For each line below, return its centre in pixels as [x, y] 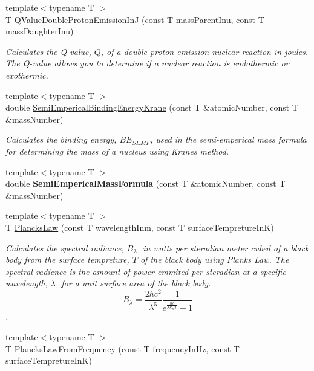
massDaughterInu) [40, 31]
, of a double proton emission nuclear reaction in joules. [204, 51]
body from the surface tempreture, [67, 260]
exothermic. [27, 75]
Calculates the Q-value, [48, 51]
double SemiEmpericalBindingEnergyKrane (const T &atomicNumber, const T [152, 107]
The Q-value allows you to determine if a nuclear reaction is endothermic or [147, 63]
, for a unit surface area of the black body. [133, 283]
